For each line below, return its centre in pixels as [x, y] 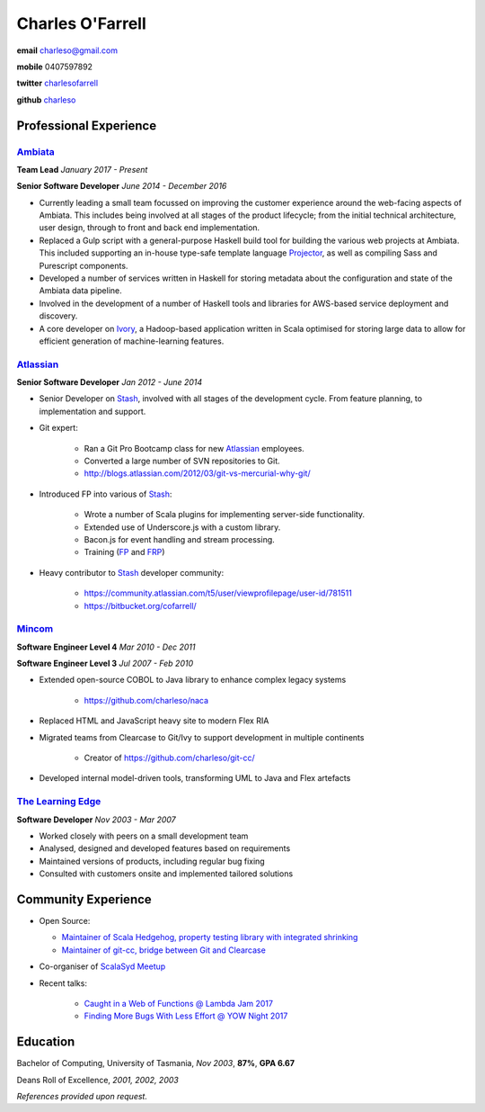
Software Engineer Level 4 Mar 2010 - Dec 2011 [106, 647]
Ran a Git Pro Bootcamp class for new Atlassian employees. [194, 448]
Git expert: [58, 428]
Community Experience [84, 899]
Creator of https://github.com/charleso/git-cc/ [169, 758]
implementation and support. [93, 411]
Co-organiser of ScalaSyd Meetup [102, 966]
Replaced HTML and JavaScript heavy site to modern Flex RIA [154, 721]
